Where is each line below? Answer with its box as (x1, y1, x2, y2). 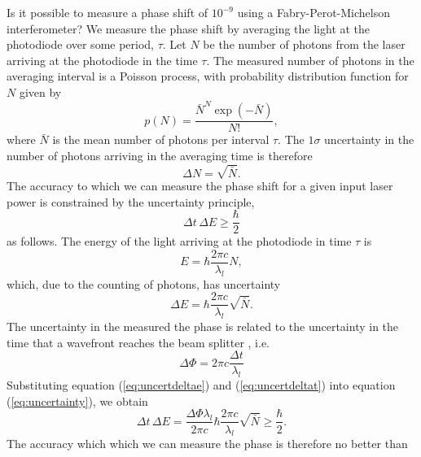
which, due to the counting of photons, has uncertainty (7, 275, 281, 292)
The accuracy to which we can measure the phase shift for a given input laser (7, 177, 393, 194)
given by (19, 83, 62, 100)
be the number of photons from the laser (203, 36, 406, 53)
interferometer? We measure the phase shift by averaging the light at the (7, 20, 371, 37)
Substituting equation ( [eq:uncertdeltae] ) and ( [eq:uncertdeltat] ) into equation (7, 376, 396, 394)
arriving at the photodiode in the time (7, 51, 198, 68)
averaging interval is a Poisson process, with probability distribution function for (7, 67, 409, 85)
